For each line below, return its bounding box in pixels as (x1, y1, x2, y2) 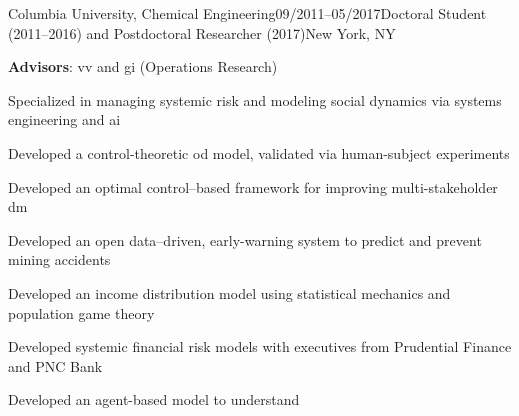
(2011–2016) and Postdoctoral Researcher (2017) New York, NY (8, 22, 396, 43)
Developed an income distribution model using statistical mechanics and (8, 282, 451, 303)
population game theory (8, 302, 155, 323)
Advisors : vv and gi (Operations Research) (8, 56, 278, 77)
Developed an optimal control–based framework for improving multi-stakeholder (8, 176, 498, 197)
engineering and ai (8, 109, 121, 130)
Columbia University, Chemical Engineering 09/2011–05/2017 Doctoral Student (8, 3, 487, 23)
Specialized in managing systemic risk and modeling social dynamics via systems (8, 89, 502, 110)
